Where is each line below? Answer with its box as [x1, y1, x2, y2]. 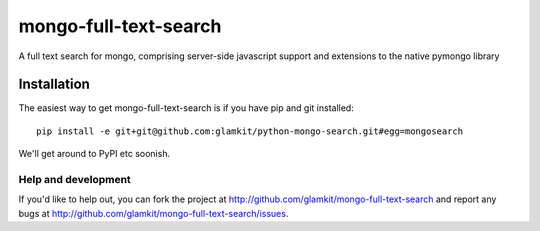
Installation [18, 76, 90, 93]
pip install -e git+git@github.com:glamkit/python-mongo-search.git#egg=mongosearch [36, 125, 464, 137]
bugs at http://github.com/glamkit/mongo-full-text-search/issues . [18, 207, 289, 219]
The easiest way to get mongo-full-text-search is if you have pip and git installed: [18, 102, 354, 114]
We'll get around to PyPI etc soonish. [18, 148, 170, 160]
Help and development [18, 173, 132, 186]
